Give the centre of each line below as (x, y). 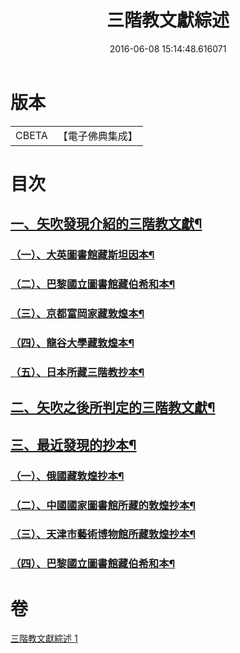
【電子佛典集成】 (97, 136)
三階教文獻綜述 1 (44, 638)
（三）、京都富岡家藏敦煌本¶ (77, 314)
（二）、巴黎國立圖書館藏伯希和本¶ (93, 284)
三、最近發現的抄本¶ (73, 444)
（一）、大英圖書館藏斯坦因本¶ (82, 255)
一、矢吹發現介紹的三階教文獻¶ (106, 224)
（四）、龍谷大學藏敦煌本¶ (72, 343)
